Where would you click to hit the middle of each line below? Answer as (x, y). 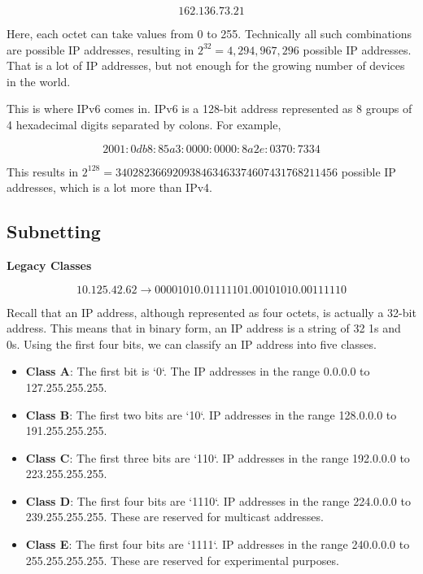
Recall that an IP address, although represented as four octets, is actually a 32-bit (211, 312)
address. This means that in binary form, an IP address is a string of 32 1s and (204, 328)
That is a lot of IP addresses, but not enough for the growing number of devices (206, 65)
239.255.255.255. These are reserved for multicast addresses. (174, 517)
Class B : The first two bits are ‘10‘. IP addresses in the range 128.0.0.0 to (211, 414)
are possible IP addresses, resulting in (100, 49)
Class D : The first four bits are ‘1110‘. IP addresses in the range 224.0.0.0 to (218, 500)
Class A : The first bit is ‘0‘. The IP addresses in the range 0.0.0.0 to (198, 371)
